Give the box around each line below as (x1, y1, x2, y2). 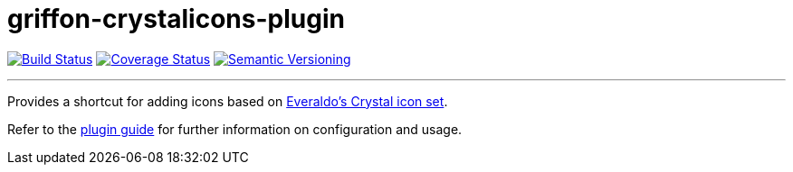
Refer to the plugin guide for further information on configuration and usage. (7, 121, 463, 137)
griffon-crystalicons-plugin (7, 4, 345, 34)
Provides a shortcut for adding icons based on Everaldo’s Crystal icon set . (7, 93, 448, 109)
